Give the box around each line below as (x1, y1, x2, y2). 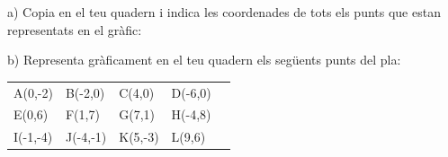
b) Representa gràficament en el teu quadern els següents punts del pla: (7, 50, 401, 69)
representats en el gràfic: (7, 20, 142, 39)
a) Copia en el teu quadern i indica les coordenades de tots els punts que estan (7, 3, 441, 21)
